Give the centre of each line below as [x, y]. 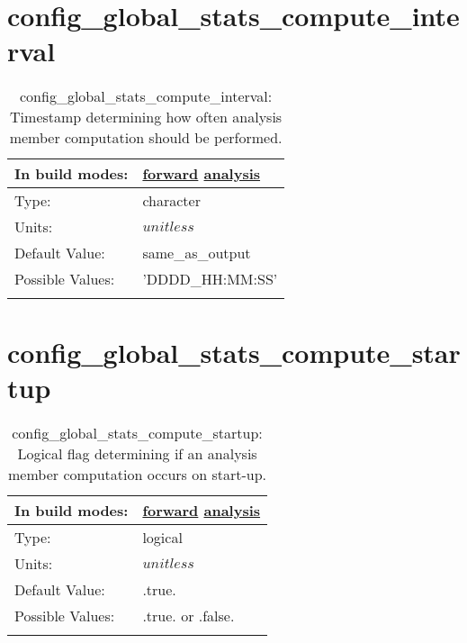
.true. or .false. [189, 615]
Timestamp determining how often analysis [146, 117]
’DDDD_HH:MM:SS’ [210, 279]
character [171, 201]
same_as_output [197, 253]
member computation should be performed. [146, 138]
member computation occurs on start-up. [138, 474]
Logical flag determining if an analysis [137, 453]
